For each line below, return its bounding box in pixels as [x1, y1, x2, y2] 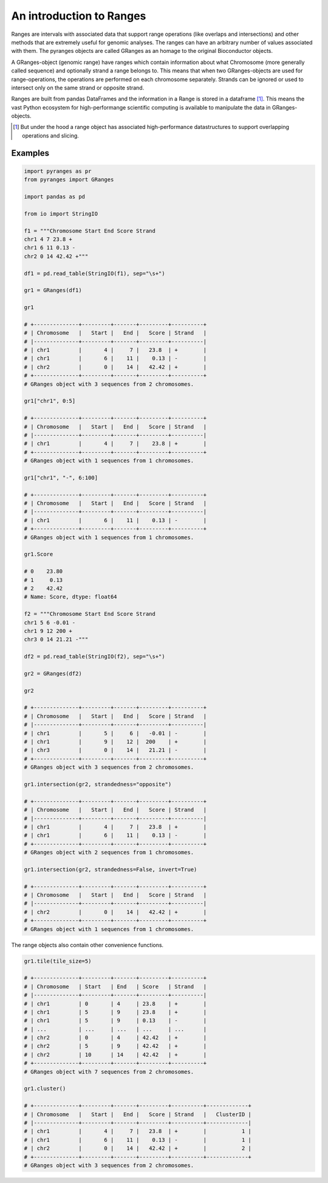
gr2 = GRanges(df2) [24, 670, 82, 677]
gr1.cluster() [24, 1085, 66, 1092]
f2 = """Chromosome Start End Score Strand [24, 610, 156, 618]
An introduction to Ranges [11, 9, 146, 23]
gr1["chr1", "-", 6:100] [24, 474, 98, 481]
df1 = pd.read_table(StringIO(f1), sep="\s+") [24, 270, 165, 277]
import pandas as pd [24, 194, 85, 200]
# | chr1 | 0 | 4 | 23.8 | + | [24, 1000, 207, 1007]
